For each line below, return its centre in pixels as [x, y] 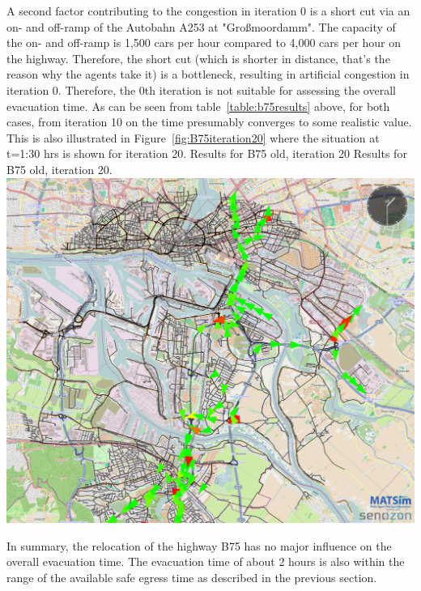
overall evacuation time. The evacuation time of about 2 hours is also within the [206, 561]
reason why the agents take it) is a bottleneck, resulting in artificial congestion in [208, 74]
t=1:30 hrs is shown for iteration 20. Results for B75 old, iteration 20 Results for [207, 153]
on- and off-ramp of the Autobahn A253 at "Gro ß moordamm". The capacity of [201, 26]
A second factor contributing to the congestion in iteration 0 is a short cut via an [208, 11]
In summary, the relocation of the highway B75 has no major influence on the [199, 545]
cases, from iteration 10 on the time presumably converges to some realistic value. [209, 122]
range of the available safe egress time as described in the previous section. [192, 578]
